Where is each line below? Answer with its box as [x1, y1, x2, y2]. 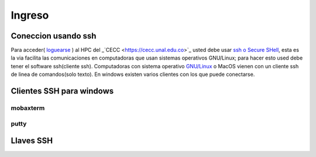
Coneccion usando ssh [11, 31, 97, 41]
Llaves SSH [11, 136, 53, 146]
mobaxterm [11, 104, 45, 112]
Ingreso [11, 9, 49, 22]
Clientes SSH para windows [11, 86, 114, 96]
